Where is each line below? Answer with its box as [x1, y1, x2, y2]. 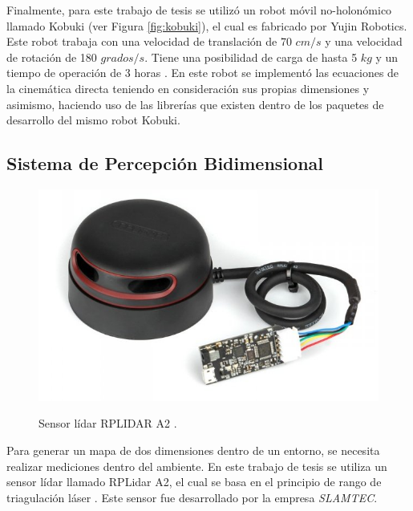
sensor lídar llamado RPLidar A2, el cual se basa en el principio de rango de [6, 473, 382, 490]
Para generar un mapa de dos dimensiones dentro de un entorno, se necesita [6, 441, 380, 458]
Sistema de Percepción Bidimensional [6, 151, 324, 176]
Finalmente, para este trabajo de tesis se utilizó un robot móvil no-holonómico [6, 2, 392, 18]
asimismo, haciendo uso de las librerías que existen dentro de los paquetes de [6, 95, 384, 112]
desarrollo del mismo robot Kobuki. [6, 112, 180, 128]
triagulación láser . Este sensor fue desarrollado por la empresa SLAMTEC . [6, 489, 378, 505]
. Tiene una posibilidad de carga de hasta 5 [144, 48, 358, 65]
